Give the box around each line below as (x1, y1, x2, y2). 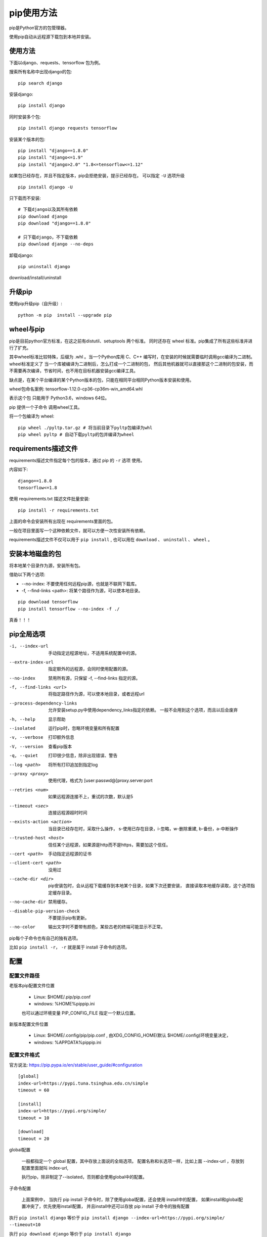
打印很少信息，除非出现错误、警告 (48, 753, 118, 759)
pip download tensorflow (18, 599, 78, 605)
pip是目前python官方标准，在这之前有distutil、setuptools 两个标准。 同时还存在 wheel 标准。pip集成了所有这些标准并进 (9, 338, 253, 344)
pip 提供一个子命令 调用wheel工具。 (9, 404, 83, 410)
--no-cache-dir (9, 899, 46, 905)
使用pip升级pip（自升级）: (9, 301, 63, 307)
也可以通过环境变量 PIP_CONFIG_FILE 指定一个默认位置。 (21, 1010, 138, 1016)
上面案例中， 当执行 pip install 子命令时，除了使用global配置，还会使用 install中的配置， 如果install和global (21, 1196, 239, 1202)
